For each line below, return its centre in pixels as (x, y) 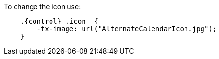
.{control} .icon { (59, 21)
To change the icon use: (42, 6)
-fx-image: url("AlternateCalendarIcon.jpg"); (127, 29)
